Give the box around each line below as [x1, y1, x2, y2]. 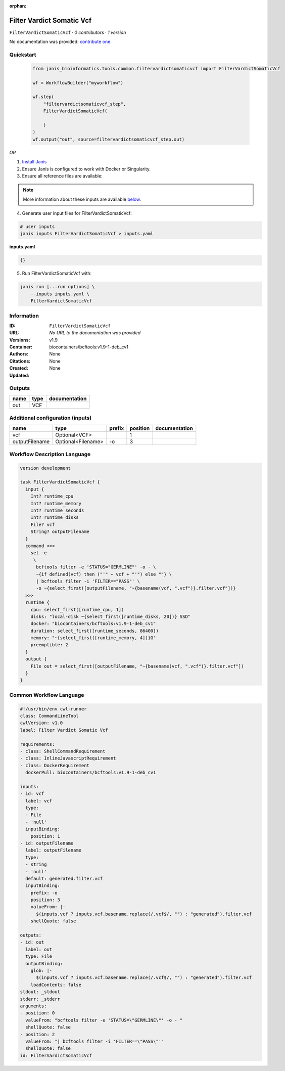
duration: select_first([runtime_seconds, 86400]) [30, 628, 159, 634]
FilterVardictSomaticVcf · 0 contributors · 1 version [9, 29, 126, 35]
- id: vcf [20, 791, 44, 796]
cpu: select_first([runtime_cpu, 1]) [30, 607, 124, 612]
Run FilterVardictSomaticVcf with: [22, 271, 92, 277]
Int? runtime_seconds [30, 508, 84, 513]
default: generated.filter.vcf [25, 875, 103, 881]
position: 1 [30, 833, 61, 839]
